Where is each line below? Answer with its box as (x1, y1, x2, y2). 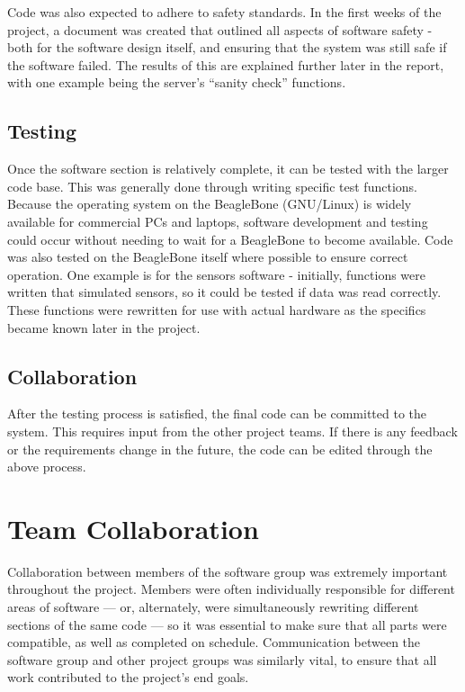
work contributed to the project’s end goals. (7, 668, 249, 687)
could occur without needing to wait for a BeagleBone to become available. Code (7, 229, 453, 248)
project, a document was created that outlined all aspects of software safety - (7, 20, 433, 39)
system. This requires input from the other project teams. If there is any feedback (7, 421, 458, 440)
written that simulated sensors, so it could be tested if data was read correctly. (7, 283, 442, 301)
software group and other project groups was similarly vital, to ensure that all (7, 650, 437, 669)
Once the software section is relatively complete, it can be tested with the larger (7, 159, 449, 178)
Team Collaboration (7, 509, 259, 546)
